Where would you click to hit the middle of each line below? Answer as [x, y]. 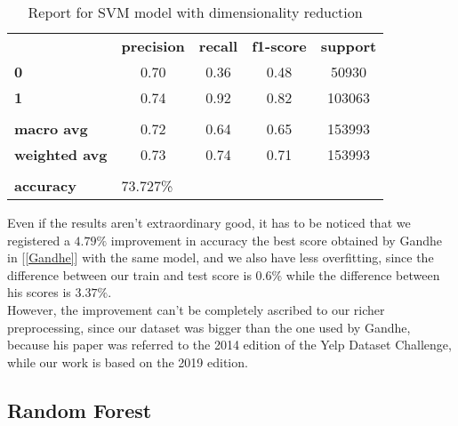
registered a [39, 240]
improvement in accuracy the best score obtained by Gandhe [276, 240]
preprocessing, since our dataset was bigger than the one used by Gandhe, [209, 327]
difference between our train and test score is [129, 274]
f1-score [279, 46]
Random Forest [80, 410]
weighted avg [61, 154]
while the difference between [363, 274]
